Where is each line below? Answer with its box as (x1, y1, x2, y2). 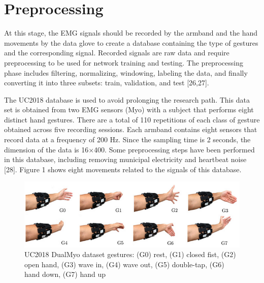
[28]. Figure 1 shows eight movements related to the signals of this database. (4, 164, 242, 174)
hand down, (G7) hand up (24, 269, 106, 279)
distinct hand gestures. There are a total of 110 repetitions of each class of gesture (4, 114, 260, 124)
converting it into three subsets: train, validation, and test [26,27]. (4, 77, 209, 88)
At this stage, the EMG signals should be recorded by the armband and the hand (4, 27, 257, 38)
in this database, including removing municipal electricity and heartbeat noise (4, 154, 247, 165)
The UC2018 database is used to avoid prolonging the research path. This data (4, 94, 250, 105)
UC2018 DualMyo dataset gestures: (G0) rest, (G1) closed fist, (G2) (24, 249, 236, 260)
